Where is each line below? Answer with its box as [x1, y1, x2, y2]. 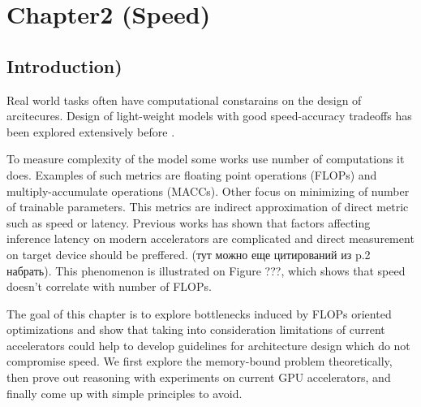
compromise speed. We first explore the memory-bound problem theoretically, [6, 353, 393, 370]
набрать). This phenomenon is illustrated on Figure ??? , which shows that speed [6, 262, 406, 279]
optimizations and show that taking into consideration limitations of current [6, 321, 385, 338]
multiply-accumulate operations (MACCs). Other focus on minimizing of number [6, 182, 410, 199]
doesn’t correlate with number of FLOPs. [6, 278, 212, 295]
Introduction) [6, 53, 122, 78]
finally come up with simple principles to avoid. [6, 384, 243, 401]
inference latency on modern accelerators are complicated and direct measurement [6, 230, 415, 247]
